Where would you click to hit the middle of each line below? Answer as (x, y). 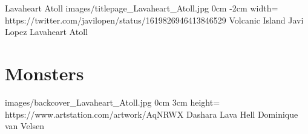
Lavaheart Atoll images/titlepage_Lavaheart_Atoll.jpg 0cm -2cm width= (142, 8)
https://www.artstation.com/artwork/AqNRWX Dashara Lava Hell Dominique (152, 114)
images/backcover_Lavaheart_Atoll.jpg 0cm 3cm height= (113, 102)
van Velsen (25, 126)
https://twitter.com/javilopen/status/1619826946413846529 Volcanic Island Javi (154, 20)
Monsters (44, 73)
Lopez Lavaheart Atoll (46, 32)
